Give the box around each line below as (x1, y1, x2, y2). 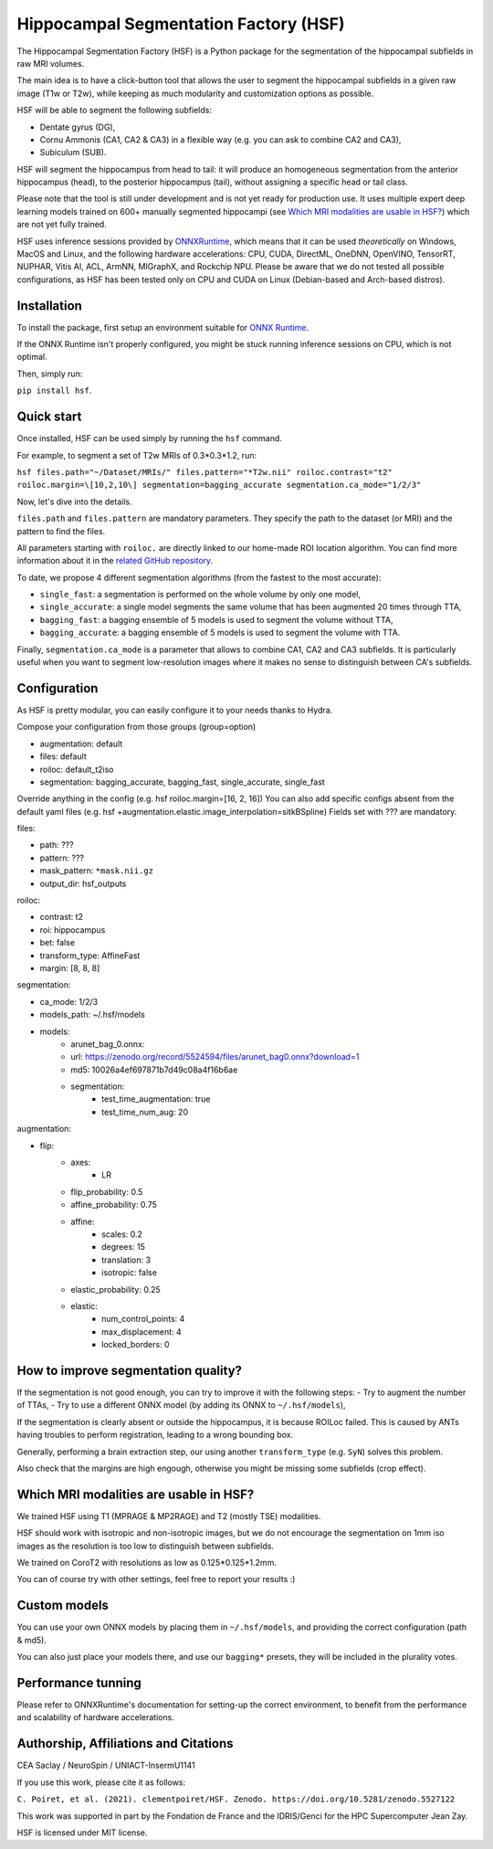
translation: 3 (101, 1254, 151, 1265)
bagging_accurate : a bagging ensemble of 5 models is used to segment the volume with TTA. (39, 627, 401, 639)
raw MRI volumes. (16, 58, 85, 69)
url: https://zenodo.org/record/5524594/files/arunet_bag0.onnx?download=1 (70, 1051, 360, 1062)
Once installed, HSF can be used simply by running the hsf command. (16, 433, 283, 444)
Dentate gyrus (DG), (39, 122, 116, 132)
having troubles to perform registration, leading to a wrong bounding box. (16, 1430, 294, 1441)
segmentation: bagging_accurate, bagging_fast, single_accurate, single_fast (39, 777, 326, 787)
